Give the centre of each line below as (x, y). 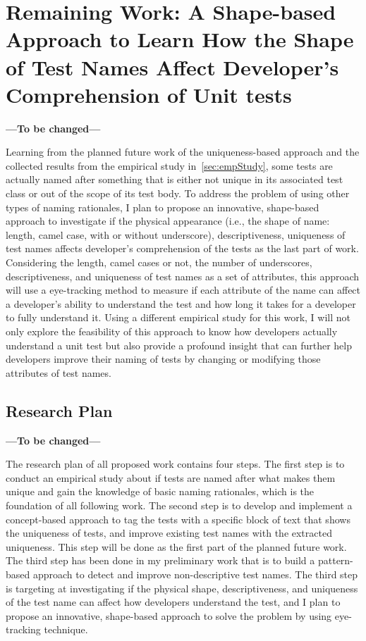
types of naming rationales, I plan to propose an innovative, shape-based (163, 207)
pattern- (335, 560)
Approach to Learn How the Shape (180, 39)
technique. (66, 629)
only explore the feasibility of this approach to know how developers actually (172, 331)
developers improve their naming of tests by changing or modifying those (163, 359)
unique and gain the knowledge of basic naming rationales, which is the (160, 491)
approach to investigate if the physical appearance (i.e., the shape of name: (168, 221)
